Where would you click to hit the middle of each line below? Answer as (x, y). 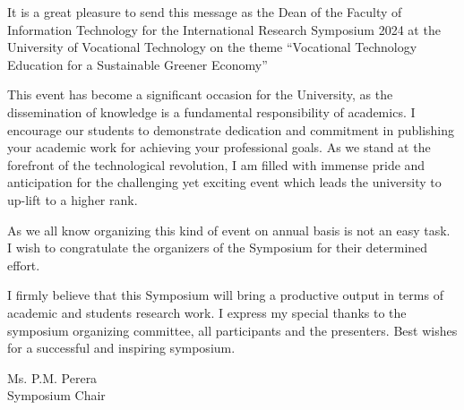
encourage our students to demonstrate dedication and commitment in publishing (231, 129)
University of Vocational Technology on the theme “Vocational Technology (212, 47)
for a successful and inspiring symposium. (121, 348)
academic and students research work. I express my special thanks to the (207, 312)
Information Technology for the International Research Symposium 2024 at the (224, 29)
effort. (24, 265)
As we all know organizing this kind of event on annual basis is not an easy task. (229, 230)
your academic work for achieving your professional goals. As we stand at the (219, 147)
